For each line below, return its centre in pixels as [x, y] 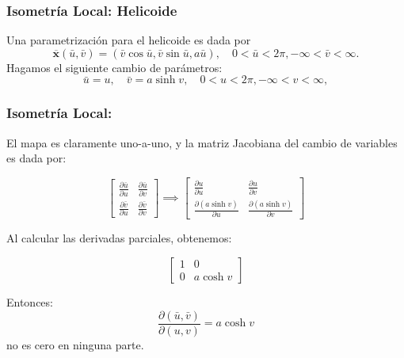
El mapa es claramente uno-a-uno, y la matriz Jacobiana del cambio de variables [202, 142]
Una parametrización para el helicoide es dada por [129, 40]
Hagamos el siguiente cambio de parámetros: [114, 67]
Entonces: [30, 301]
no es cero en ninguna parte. [75, 344]
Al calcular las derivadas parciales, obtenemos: [119, 238]
